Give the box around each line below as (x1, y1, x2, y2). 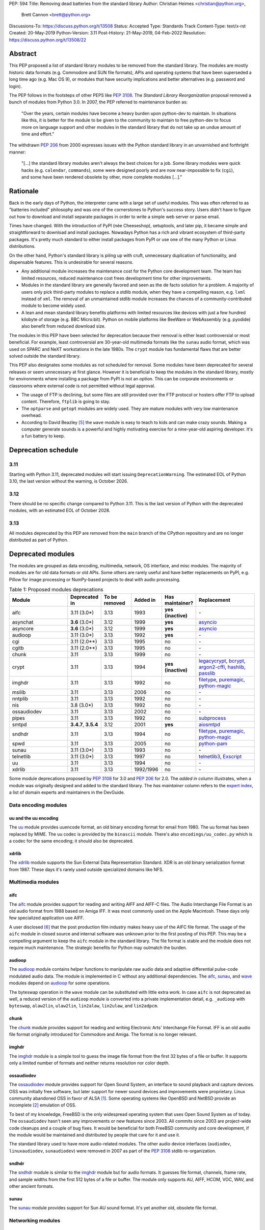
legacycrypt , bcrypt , (199, 657, 246, 664)
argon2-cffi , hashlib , (199, 664, 246, 671)
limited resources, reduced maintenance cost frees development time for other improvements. (21, 275, 212, 281)
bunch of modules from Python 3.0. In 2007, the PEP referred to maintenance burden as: (9, 99, 188, 105)
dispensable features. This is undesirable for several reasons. (9, 259, 133, 265)
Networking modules (9, 1217, 61, 1224)
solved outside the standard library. (9, 353, 81, 359)
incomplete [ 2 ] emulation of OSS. (9, 1102, 77, 1108)
